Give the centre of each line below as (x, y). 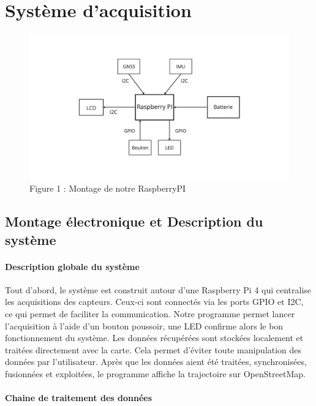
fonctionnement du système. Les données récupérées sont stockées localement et (154, 338)
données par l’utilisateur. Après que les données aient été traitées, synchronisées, (156, 362)
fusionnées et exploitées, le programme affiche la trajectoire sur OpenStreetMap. (155, 373)
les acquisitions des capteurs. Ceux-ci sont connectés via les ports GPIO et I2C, (154, 302)
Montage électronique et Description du (134, 221)
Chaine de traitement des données (79, 398)
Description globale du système (72, 266)
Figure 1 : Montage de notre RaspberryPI (108, 188)
